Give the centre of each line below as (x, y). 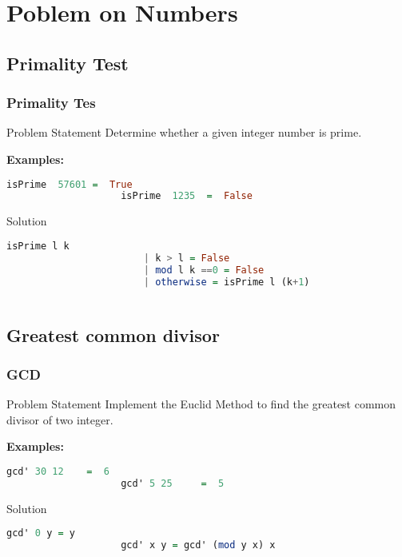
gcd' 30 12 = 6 (58, 472)
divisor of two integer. (60, 419)
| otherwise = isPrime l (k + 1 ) (227, 282)
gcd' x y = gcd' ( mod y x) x (198, 545)
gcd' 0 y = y (41, 533)
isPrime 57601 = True (70, 184)
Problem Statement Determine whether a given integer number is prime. (184, 132)
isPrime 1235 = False (187, 196)
